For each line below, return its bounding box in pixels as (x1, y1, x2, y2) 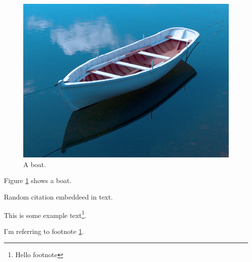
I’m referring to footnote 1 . (4, 226, 84, 236)
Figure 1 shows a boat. (4, 175, 72, 185)
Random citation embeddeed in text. (4, 191, 113, 201)
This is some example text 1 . (4, 208, 87, 220)
